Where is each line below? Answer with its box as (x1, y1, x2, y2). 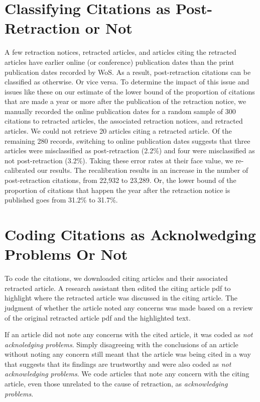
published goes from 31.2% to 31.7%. (5, 194, 118, 205)
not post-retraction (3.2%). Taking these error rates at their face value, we (5, 155, 233, 165)
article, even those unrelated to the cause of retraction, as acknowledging (5, 378, 228, 389)
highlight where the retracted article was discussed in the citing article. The (5, 292, 238, 303)
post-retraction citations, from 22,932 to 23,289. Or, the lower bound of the (5, 175, 236, 185)
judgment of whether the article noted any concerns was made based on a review (5, 302, 253, 313)
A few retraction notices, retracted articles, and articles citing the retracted (5, 47, 236, 57)
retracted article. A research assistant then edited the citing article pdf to (5, 282, 231, 293)
